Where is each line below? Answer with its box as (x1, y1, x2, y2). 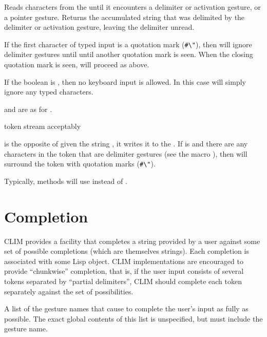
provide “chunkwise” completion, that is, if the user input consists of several (4, 266, 244, 276)
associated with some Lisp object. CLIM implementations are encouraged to (4, 255, 243, 266)
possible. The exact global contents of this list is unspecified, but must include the (4, 313, 263, 324)
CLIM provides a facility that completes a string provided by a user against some (4, 235, 260, 246)
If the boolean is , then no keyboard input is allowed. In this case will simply (4, 76, 246, 87)
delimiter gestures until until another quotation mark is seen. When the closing (4, 49, 253, 60)
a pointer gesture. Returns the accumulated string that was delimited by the (4, 11, 245, 22)
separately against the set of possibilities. (4, 286, 133, 296)
